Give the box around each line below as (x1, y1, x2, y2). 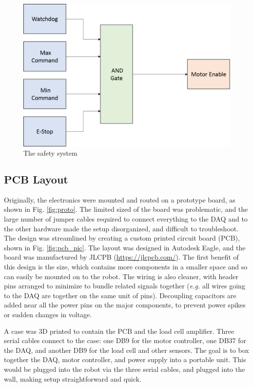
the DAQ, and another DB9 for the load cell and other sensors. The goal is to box (4, 345, 249, 355)
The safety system (23, 148, 78, 158)
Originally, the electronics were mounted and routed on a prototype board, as (4, 194, 235, 204)
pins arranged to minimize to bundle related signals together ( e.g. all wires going (4, 281, 245, 291)
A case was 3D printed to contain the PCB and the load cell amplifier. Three (4, 326, 234, 336)
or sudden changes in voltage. (4, 309, 92, 320)
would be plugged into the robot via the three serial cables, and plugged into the (4, 364, 245, 374)
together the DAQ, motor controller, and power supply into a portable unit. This (4, 354, 246, 365)
